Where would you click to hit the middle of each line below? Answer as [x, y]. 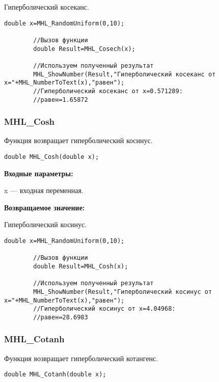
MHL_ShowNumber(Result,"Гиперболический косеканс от [125, 74]
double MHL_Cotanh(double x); [55, 375]
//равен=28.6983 [61, 317]
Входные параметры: [39, 173]
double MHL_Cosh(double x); [52, 157]
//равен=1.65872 [61, 100]
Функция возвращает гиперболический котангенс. [81, 358]
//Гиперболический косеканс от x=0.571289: [108, 91]
